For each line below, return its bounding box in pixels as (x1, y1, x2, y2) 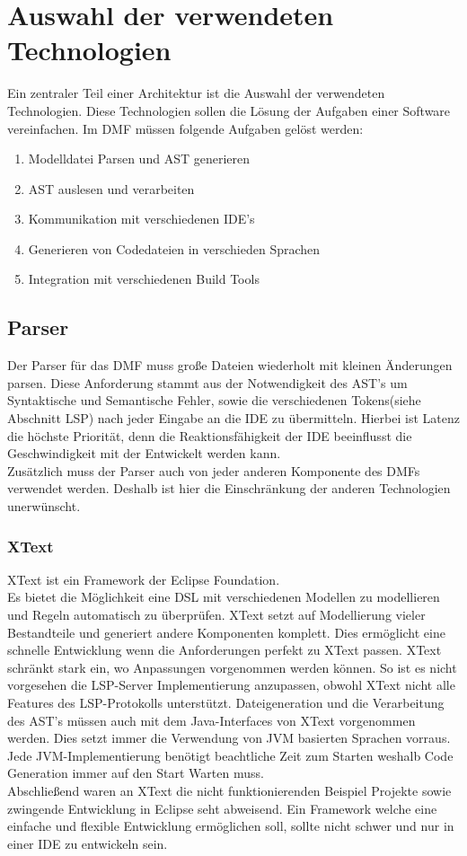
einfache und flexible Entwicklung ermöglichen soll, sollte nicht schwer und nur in (7, 816, 454, 835)
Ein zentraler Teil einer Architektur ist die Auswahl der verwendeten (7, 84, 385, 102)
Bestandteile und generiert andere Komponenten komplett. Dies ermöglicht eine (7, 622, 445, 641)
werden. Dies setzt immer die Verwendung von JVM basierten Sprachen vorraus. (7, 728, 451, 747)
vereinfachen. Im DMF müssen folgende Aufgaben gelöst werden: (7, 119, 364, 137)
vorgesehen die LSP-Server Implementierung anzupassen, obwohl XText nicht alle (7, 675, 455, 694)
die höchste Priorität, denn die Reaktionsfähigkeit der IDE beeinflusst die (7, 426, 412, 445)
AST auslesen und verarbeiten (28, 179, 195, 198)
